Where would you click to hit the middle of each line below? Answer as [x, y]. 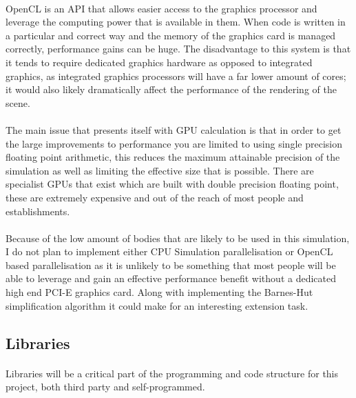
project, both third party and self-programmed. [105, 387]
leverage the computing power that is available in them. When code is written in [176, 22]
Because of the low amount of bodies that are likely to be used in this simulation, [178, 238]
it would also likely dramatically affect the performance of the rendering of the [171, 89]
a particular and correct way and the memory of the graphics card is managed [171, 35]
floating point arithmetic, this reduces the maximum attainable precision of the [173, 157]
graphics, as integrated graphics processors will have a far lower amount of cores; [176, 76]
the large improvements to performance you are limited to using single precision [174, 143]
